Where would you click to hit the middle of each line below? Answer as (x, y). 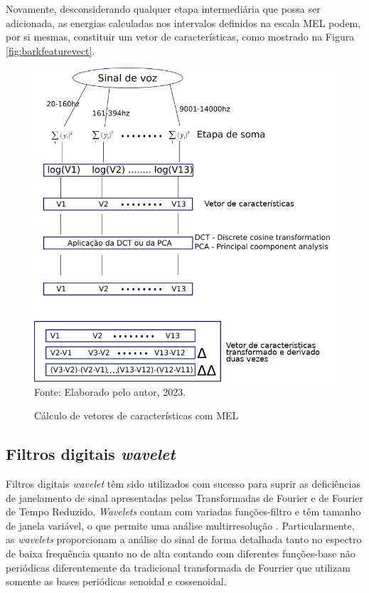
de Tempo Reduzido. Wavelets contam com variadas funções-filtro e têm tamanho (183, 511)
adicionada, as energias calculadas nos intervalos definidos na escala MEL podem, (183, 22)
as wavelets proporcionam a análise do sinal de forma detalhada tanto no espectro (184, 539)
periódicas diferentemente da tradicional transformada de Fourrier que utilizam (178, 567)
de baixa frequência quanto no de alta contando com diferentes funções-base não (181, 553)
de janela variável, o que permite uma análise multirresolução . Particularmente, (180, 525)
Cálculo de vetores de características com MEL (137, 415)
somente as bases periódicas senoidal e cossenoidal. (116, 581)
